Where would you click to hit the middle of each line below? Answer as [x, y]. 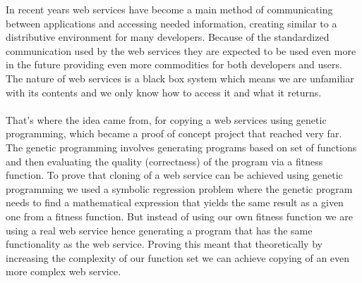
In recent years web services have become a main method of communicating [169, 9]
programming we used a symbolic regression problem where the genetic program [179, 188]
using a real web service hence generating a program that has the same [159, 230]
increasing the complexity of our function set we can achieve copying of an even [178, 257]
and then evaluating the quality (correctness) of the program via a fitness [164, 161]
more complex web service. [64, 271]
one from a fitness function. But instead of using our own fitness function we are [179, 216]
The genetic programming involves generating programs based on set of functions [181, 147]
